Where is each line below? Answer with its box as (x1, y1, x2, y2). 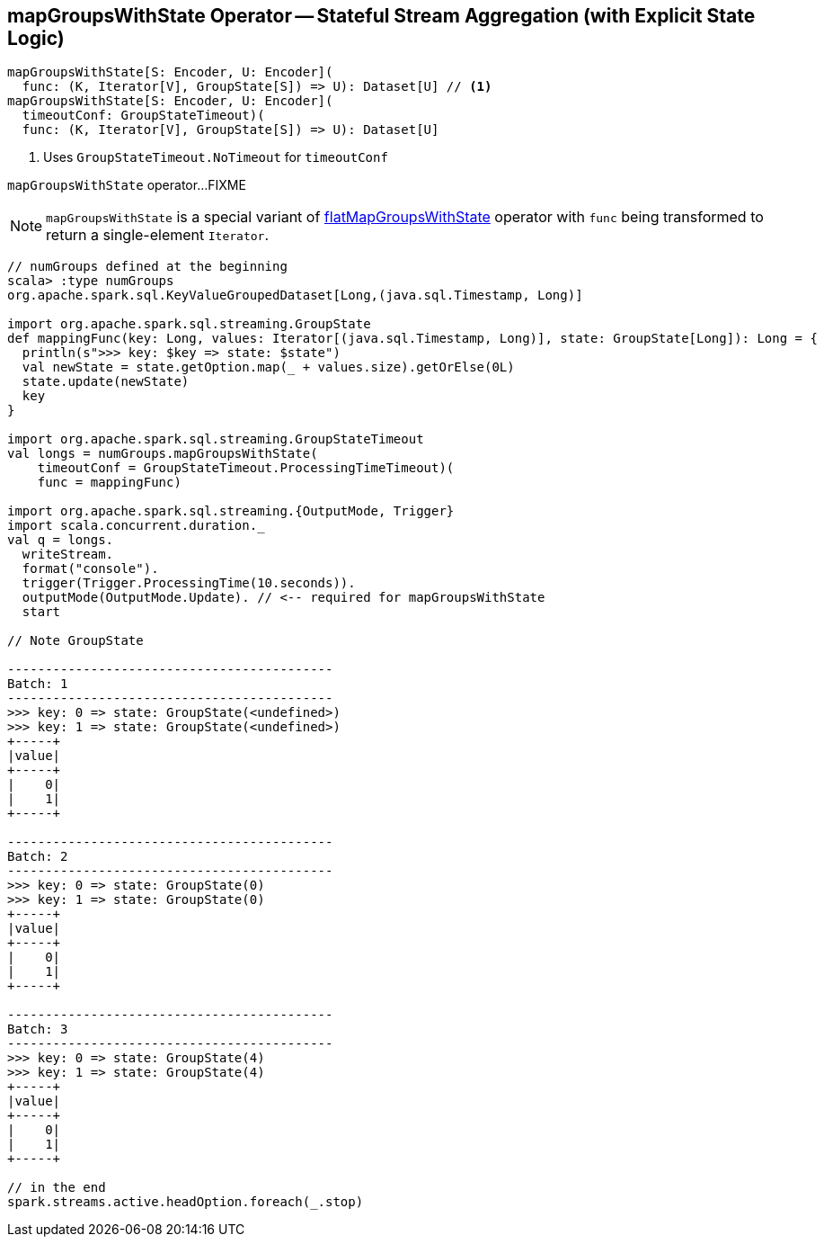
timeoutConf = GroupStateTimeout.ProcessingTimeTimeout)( (37, 461, 455, 476)
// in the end (7, 1180, 106, 1195)
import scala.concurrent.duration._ (7, 518, 265, 533)
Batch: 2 (7, 849, 68, 864)
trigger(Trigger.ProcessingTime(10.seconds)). (22, 576, 356, 591)
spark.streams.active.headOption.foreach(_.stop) (7, 1195, 364, 1210)
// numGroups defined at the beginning (7, 259, 288, 274)
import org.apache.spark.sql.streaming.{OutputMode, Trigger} (7, 504, 455, 519)
